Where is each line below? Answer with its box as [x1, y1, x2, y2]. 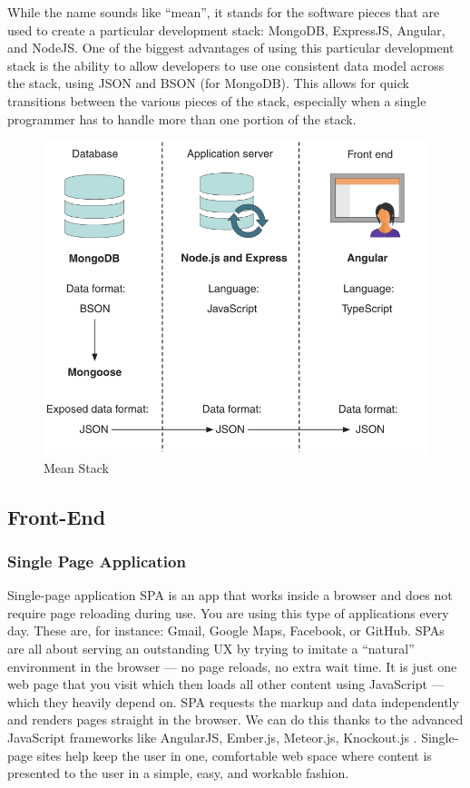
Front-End [7, 502, 106, 530]
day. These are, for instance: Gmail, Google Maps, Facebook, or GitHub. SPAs [7, 621, 445, 640]
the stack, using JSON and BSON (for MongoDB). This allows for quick [7, 74, 409, 93]
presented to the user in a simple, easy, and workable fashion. [7, 763, 349, 783]
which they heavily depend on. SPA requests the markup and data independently [7, 692, 459, 711]
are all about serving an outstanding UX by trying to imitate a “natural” [7, 639, 415, 658]
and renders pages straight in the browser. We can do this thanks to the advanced [7, 710, 464, 729]
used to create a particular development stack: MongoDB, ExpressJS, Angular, [7, 20, 446, 39]
